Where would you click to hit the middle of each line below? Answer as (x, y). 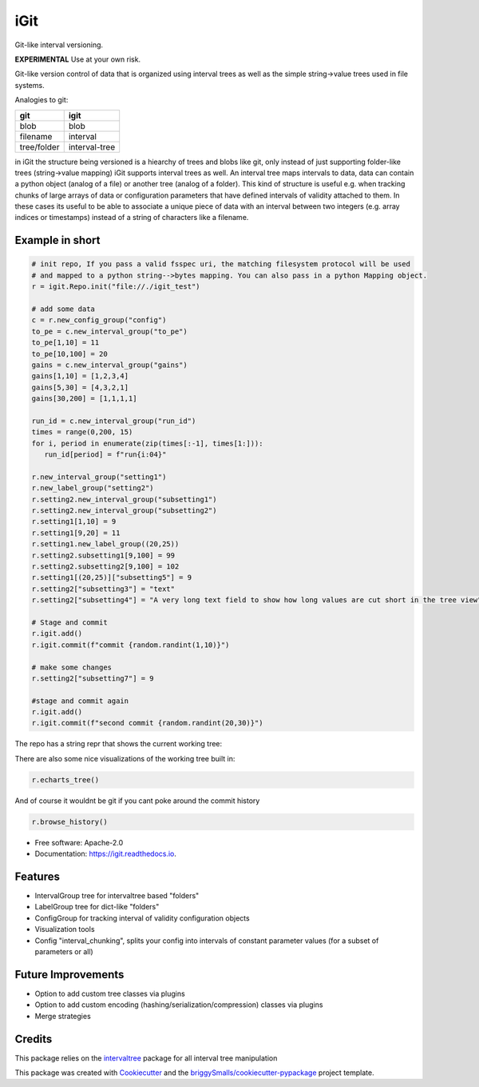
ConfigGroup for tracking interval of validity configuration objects (143, 918)
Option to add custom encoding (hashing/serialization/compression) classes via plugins (179, 1005)
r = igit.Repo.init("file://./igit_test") (116, 287)
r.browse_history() (69, 821)
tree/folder (40, 146)
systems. (30, 85)
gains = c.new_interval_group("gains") (109, 365)
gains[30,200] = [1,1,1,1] (84, 399)
